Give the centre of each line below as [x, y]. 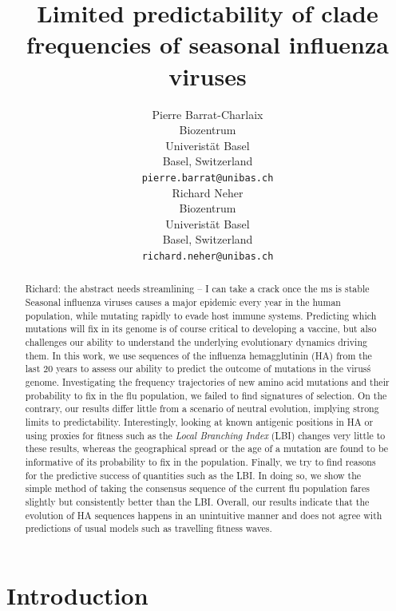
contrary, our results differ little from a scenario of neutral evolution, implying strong [202, 409]
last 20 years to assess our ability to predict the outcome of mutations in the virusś [198, 369]
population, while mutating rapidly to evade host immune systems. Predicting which [201, 315]
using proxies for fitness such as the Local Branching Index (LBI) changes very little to [205, 435]
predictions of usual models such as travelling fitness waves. [148, 528]
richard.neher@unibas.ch [208, 256]
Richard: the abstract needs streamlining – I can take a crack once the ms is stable [197, 289]
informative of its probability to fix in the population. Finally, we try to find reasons [200, 461]
